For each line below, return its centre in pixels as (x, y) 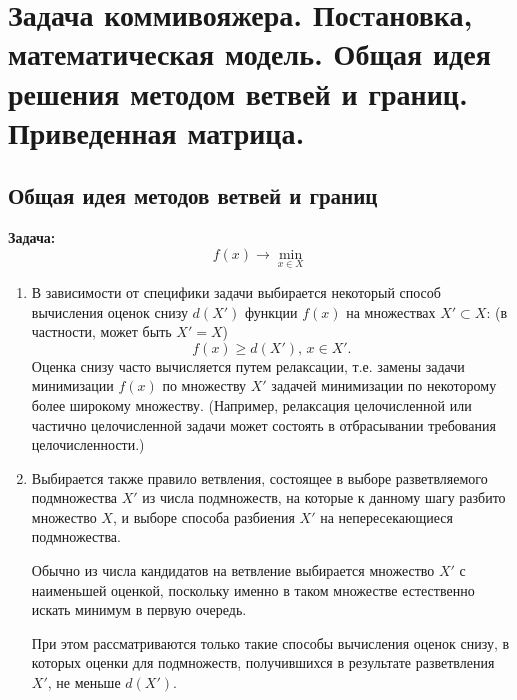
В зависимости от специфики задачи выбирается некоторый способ (236, 291)
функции (271, 311)
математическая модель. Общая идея (249, 53)
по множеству (204, 385)
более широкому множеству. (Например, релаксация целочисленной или (251, 404)
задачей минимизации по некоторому (384, 385)
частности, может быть (101, 331)
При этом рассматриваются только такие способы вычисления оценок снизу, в (270, 642)
